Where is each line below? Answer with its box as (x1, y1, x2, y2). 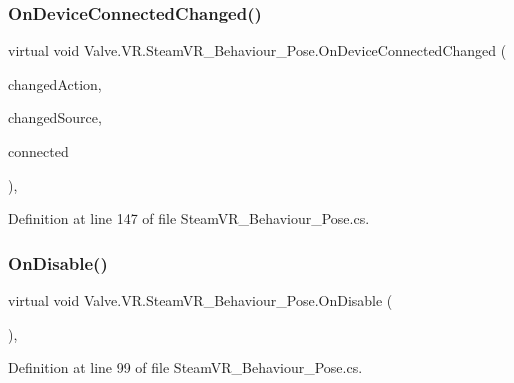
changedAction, (8, 73, 102, 94)
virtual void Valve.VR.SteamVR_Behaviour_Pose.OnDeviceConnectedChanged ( (8, 40, 507, 61)
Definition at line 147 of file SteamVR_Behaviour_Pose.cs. (8, 208, 370, 229)
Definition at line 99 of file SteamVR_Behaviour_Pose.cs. (8, 357, 363, 378)
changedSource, (8, 107, 102, 128)
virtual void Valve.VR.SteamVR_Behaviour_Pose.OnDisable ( (8, 290, 393, 310)
